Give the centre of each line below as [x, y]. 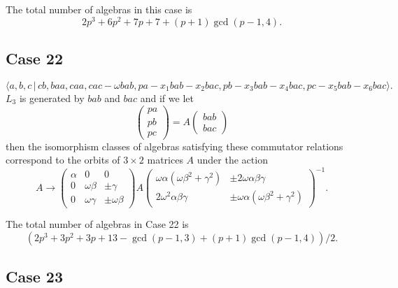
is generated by [52, 98]
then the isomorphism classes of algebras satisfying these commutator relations [175, 146]
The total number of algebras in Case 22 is [97, 224]
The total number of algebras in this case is [99, 9]
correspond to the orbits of [63, 160]
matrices [165, 160]
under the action [232, 160]
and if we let [167, 98]
